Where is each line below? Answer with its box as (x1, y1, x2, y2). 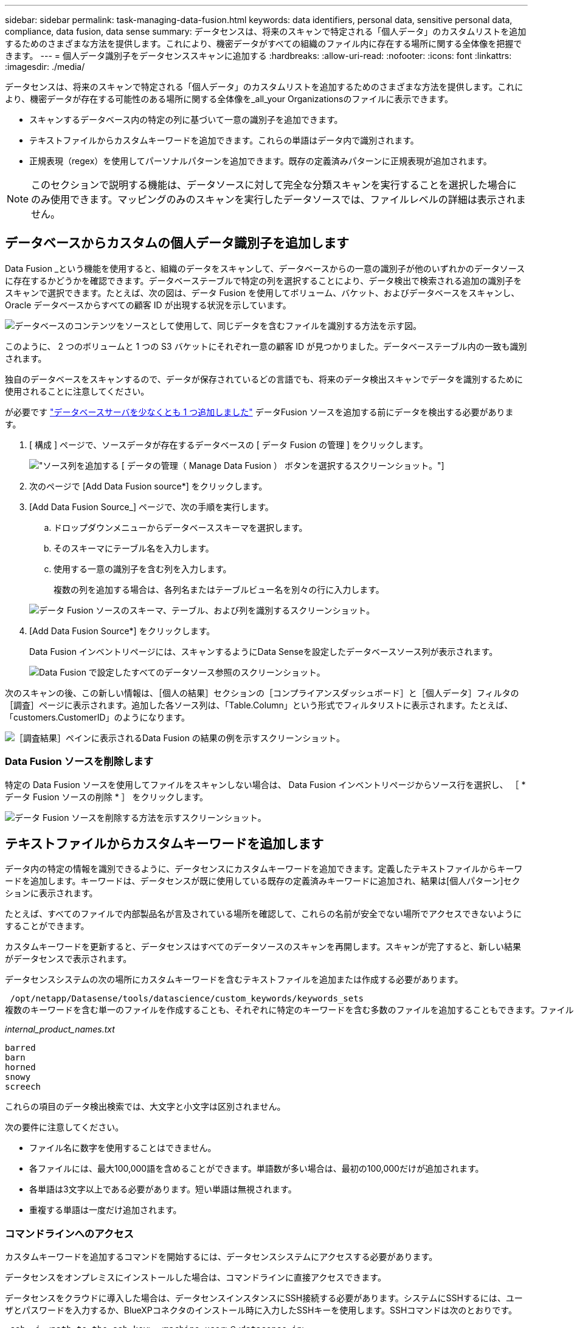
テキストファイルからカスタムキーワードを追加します (5, 836, 324, 852)
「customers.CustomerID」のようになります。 (5, 711, 190, 722)
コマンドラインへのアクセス (5, 1227, 134, 1240)
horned (5, 1062, 36, 1073)
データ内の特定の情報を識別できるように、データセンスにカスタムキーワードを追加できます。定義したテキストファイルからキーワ (5, 863, 523, 874)
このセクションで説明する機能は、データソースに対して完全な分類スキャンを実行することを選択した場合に (31, 179, 517, 191)
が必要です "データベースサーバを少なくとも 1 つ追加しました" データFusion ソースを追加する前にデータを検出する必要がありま (5, 406, 514, 417)
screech (5, 1082, 41, 1092)
